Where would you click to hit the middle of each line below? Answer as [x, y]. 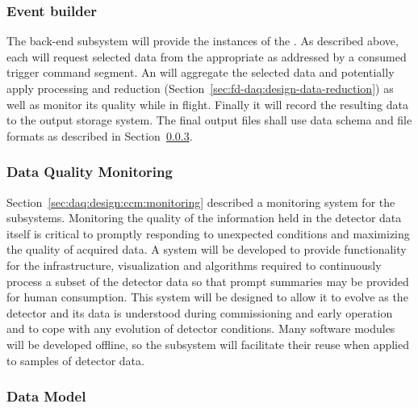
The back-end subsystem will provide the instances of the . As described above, [203, 41]
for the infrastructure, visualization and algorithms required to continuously [194, 265]
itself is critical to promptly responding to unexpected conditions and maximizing [208, 233]
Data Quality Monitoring [90, 172]
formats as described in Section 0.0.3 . [100, 135]
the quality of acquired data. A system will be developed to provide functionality [207, 249]
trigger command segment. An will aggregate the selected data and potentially [201, 72]
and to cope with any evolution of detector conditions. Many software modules [201, 328]
